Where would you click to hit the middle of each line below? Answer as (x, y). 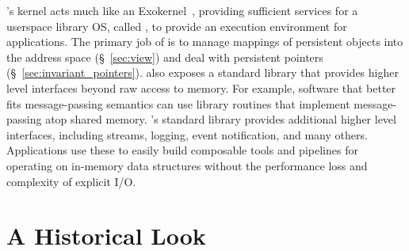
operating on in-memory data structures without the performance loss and (187, 165)
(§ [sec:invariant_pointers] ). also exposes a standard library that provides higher (203, 72)
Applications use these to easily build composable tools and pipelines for (182, 150)
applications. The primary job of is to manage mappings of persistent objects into (205, 42)
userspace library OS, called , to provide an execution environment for (177, 26)
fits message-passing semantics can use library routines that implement (178, 103)
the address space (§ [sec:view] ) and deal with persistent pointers (165, 57)
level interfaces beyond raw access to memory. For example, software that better (201, 87)
